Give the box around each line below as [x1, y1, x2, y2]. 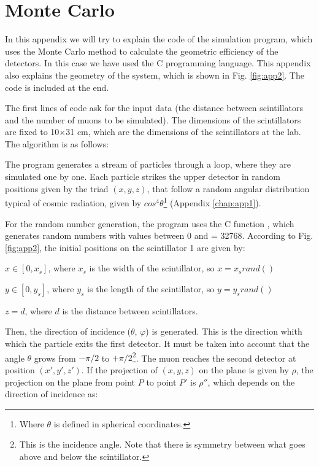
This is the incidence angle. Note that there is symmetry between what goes [19, 438, 306, 451]
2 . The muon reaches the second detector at [132, 349, 296, 364]
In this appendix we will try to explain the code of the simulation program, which [5, 33, 313, 45]
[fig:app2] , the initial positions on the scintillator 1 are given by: [5, 241, 245, 254]
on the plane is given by [199, 363, 289, 376]
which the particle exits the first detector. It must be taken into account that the [5, 337, 310, 350]
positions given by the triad [5, 182, 109, 195]
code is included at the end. [5, 80, 109, 93]
